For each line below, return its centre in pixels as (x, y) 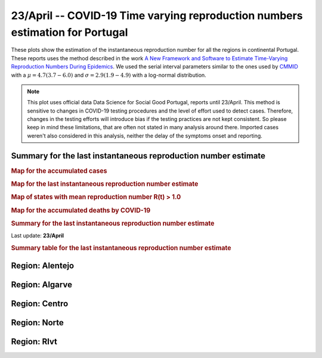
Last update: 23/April (38, 236)
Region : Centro (40, 304)
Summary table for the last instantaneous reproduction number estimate (121, 248)
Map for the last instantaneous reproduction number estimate (105, 184)
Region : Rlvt (34, 342)
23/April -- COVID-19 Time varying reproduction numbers (157, 15)
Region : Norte (37, 323)
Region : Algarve (42, 285)
